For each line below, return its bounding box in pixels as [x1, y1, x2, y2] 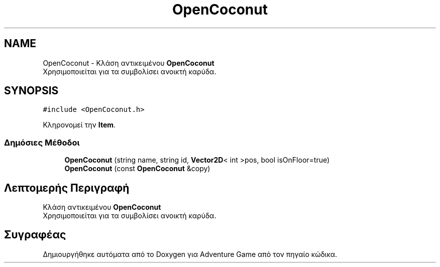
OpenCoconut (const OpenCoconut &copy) [64, 164, 210, 173]
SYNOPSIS [4, 84, 59, 97]
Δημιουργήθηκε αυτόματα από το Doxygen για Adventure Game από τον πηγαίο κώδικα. [43, 249, 338, 258]
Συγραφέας [4, 228, 66, 241]
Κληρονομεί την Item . [43, 120, 116, 129]
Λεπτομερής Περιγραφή [4, 181, 130, 194]
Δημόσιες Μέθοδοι [4, 137, 80, 148]
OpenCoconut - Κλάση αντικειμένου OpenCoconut [43, 58, 214, 67]
